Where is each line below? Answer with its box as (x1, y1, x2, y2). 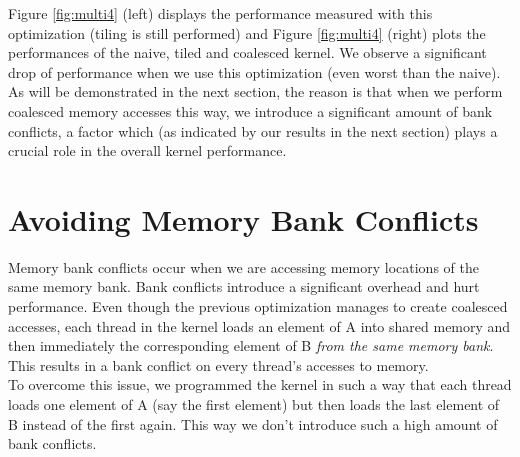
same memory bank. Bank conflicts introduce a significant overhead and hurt (8, 276, 480, 297)
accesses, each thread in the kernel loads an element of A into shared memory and (8, 315, 511, 336)
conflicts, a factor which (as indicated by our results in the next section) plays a (8, 120, 498, 141)
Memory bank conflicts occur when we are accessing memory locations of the (8, 256, 479, 277)
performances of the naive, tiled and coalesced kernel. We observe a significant (8, 42, 487, 63)
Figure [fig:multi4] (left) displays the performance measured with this (8, 3, 433, 23)
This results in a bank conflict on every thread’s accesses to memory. (8, 354, 429, 375)
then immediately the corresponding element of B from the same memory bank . (8, 335, 494, 356)
